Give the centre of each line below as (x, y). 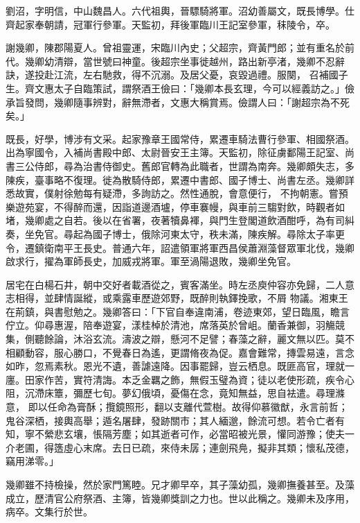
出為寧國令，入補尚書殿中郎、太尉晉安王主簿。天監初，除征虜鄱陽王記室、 (175, 152)
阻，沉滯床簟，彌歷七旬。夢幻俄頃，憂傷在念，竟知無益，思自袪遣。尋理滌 (175, 393)
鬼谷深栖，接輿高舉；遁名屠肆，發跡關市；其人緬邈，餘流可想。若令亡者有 (175, 420)
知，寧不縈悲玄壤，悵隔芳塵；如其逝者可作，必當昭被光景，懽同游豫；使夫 (175, 434)
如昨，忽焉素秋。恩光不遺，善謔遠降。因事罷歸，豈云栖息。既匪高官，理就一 (180, 366)
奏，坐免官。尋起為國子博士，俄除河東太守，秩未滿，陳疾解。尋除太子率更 (175, 233)
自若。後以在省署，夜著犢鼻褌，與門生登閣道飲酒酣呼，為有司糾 (209, 220)
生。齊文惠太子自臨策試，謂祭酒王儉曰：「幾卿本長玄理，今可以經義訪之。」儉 (180, 88)
